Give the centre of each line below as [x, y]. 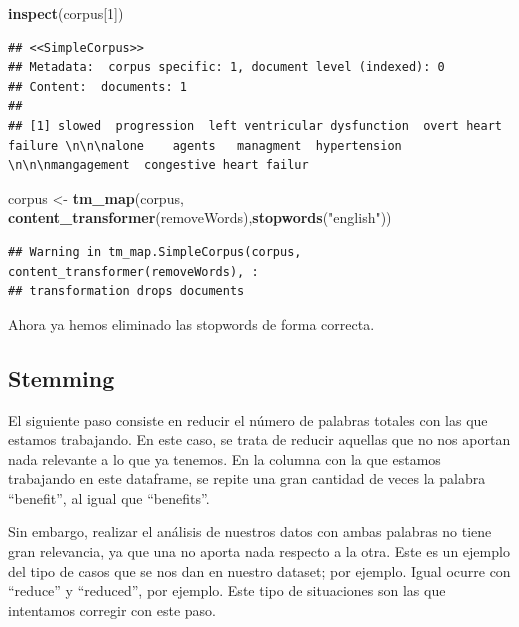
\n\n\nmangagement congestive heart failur [158, 165]
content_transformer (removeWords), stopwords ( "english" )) [200, 217]
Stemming [61, 377]
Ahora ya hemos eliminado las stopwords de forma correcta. [191, 323]
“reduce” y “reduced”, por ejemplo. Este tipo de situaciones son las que [227, 590]
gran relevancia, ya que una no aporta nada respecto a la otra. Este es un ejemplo [259, 551]
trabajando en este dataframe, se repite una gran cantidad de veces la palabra [247, 478]
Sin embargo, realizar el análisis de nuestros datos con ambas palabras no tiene [250, 531]
